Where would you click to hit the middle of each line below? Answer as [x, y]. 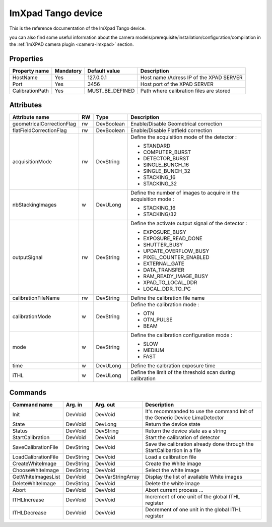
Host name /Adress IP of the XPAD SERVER [191, 78]
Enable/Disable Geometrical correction [176, 123]
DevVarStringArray [117, 477]
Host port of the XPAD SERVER [177, 84]
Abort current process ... [174, 490]
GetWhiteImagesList [36, 477]
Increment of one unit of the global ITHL [193, 497]
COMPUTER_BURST [167, 152]
